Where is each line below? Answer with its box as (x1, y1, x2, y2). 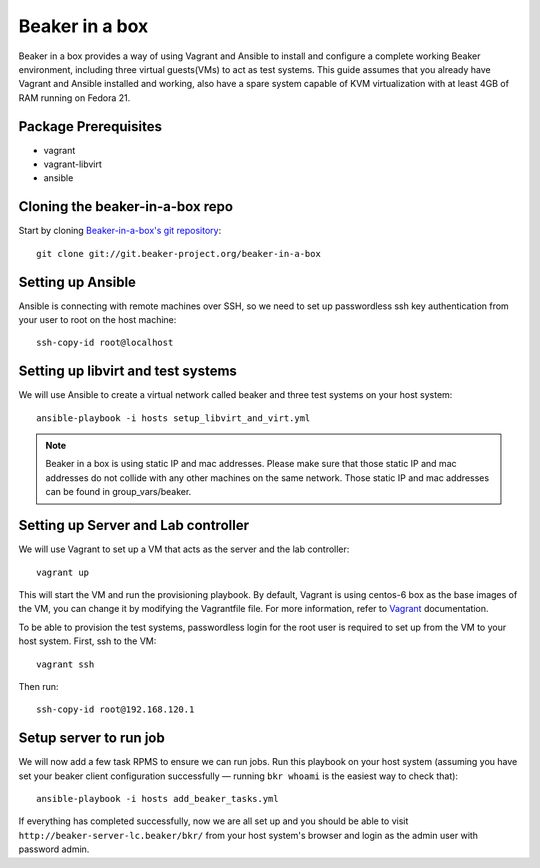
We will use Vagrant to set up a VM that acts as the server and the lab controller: (18, 543, 350, 555)
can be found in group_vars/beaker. (45, 486, 192, 498)
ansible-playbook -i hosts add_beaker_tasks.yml (36, 793, 279, 804)
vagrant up (36, 566, 90, 578)
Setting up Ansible (18, 273, 137, 290)
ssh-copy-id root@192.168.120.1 (36, 704, 195, 715)
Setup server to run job (18, 730, 165, 747)
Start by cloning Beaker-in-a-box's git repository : (18, 225, 222, 237)
